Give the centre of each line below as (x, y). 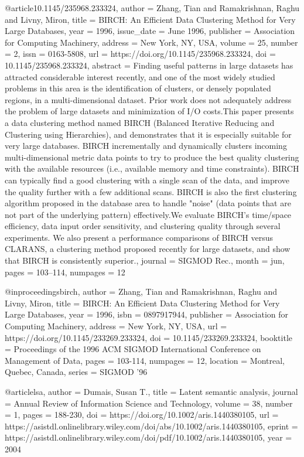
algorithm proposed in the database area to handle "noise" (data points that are (148, 203)
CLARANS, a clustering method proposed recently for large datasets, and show (148, 249)
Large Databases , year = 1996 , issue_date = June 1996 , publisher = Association (150, 31)
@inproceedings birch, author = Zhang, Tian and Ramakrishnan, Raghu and (141, 291)
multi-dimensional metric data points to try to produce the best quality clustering (152, 157)
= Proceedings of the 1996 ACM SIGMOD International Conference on (133, 349)
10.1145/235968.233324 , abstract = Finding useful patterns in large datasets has (149, 65)
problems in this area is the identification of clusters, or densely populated (138, 88)
